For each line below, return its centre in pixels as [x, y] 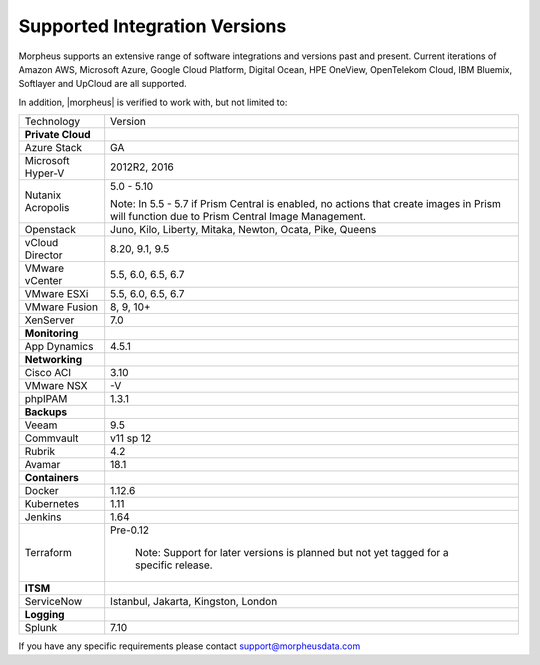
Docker [41, 491]
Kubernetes [52, 504]
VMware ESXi [56, 294]
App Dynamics [59, 347]
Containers [51, 478]
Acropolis [47, 208]
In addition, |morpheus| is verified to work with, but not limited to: [153, 102]
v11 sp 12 [131, 438]
